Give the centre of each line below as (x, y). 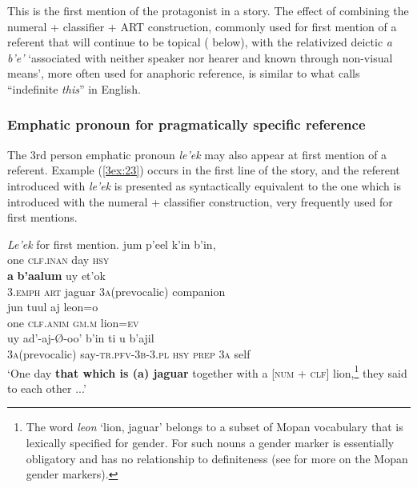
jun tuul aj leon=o (53, 307)
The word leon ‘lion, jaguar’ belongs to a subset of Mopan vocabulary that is (215, 427)
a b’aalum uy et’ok (56, 275)
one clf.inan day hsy (58, 260)
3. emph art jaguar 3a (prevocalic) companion (116, 291)
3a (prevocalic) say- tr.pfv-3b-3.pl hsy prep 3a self (129, 353)
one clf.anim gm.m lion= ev (73, 322)
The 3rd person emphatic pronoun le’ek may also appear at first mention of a (197, 154)
